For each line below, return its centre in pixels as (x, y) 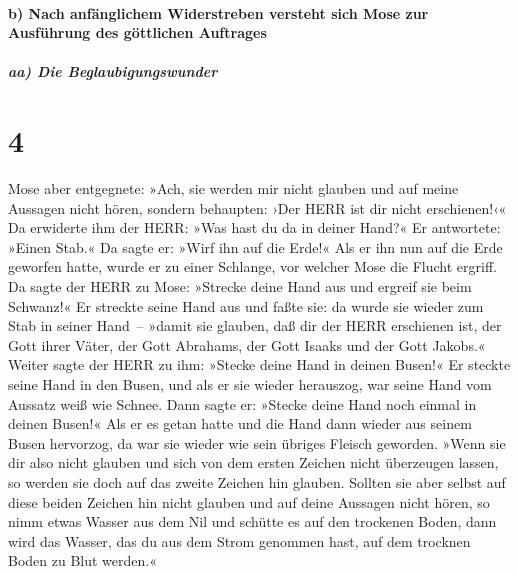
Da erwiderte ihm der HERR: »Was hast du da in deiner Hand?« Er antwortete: (254, 227)
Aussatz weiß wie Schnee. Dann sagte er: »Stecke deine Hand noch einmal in (242, 403)
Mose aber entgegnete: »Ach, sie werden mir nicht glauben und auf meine (233, 188)
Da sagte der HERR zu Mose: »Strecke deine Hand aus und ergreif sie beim (240, 286)
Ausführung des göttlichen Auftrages (137, 32)
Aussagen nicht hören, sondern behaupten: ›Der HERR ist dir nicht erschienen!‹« (257, 207)
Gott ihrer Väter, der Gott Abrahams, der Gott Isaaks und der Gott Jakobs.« (247, 344)
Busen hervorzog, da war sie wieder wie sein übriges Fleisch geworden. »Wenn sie (257, 442)
